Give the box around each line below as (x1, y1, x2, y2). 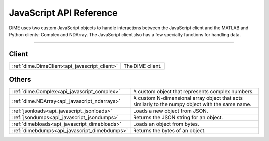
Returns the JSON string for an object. (133, 114, 223, 121)
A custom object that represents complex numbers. (133, 88, 254, 95)
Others (9, 75, 31, 84)
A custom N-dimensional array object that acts (133, 95, 243, 102)
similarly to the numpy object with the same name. (133, 101, 252, 108)
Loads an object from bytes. (133, 121, 199, 128)
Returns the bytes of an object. (133, 127, 206, 134)
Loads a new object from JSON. (133, 107, 209, 114)
